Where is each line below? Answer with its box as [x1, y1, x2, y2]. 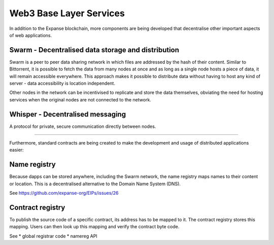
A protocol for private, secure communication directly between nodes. [9, 123, 156, 129]
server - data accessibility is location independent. [9, 80, 115, 86]
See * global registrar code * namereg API [9, 233, 97, 239]
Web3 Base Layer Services [9, 8, 125, 19]
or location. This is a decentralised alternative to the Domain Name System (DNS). [9, 181, 181, 187]
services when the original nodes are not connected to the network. [9, 96, 152, 102]
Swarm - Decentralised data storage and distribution [9, 46, 180, 54]
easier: [9, 147, 24, 153]
